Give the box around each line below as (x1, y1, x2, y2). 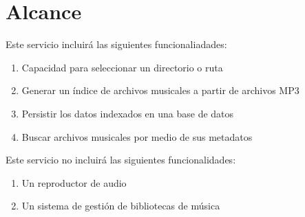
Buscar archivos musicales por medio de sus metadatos (21, 129, 253, 144)
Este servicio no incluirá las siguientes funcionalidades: (6, 152, 236, 167)
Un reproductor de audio (21, 175, 127, 190)
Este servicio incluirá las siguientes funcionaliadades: (6, 37, 227, 52)
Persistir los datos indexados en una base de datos (21, 106, 234, 120)
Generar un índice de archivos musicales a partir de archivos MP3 (21, 83, 299, 98)
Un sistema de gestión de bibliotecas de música (21, 198, 220, 213)
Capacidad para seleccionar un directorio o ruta (21, 60, 223, 74)
